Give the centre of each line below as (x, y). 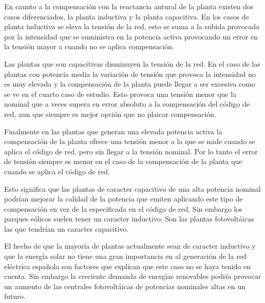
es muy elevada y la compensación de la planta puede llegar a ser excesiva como (130, 84)
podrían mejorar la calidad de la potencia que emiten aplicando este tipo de (124, 199)
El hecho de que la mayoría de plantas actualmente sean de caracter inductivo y (130, 246)
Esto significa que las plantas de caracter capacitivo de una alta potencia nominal (132, 188)
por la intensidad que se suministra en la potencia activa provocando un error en (131, 36)
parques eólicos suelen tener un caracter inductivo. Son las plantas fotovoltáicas (129, 219)
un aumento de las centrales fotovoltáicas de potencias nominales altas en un (125, 286)
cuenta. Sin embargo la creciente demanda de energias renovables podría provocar (133, 276)
